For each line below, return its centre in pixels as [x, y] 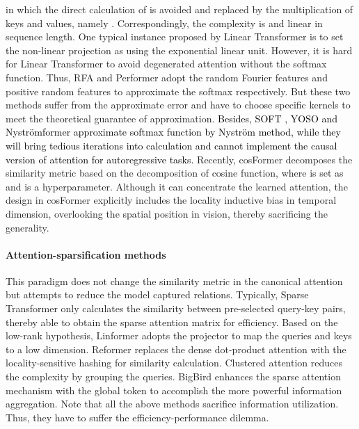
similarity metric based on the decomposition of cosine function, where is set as [175, 173]
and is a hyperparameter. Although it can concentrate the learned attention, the [177, 186]
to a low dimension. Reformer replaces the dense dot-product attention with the [176, 349]
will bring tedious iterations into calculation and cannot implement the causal [171, 145]
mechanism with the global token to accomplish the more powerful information [174, 390]
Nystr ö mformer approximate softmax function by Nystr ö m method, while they [173, 132]
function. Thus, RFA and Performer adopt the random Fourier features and [167, 77]
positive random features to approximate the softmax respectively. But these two [178, 91]
